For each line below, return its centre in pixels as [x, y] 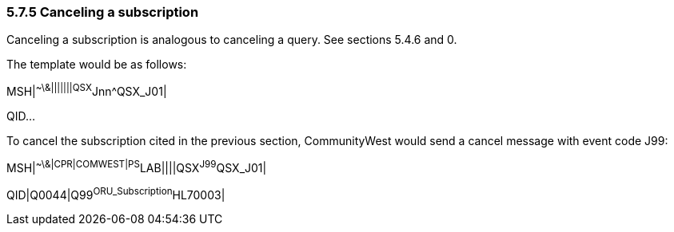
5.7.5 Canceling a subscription [103, 12]
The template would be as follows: [97, 65]
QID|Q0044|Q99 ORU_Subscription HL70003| [116, 193]
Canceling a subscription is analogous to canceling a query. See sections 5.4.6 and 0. [232, 40]
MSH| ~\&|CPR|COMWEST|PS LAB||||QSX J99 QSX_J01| [137, 167]
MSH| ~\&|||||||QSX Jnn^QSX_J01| [87, 90]
